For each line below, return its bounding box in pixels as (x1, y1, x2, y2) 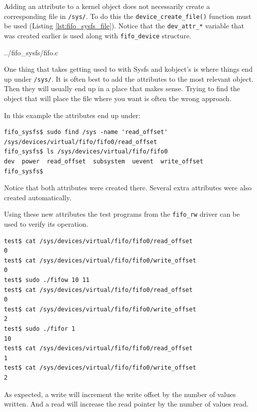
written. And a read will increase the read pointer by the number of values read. (4, 399, 249, 409)
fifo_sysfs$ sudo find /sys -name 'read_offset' (4, 129, 168, 136)
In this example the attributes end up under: (4, 110, 141, 120)
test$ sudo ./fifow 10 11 (4, 276, 89, 283)
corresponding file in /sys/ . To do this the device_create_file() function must (4, 10, 252, 21)
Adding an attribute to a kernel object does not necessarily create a (4, 1, 210, 11)
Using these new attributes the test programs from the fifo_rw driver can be (4, 209, 240, 219)
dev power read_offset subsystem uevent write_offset (4, 157, 203, 165)
